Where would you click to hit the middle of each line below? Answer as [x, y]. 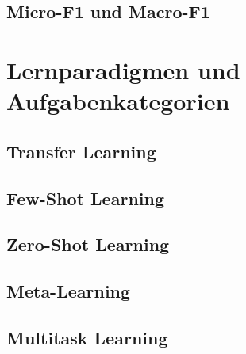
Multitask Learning [87, 337]
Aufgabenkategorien [118, 101]
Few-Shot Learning [85, 198]
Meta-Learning [69, 291]
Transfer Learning [81, 151]
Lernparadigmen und [123, 69]
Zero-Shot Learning [88, 244]
